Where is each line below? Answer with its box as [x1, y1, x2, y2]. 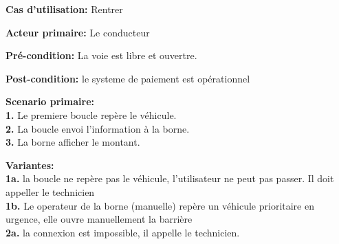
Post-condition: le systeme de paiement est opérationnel [6, 71, 250, 85]
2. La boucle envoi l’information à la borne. [6, 121, 190, 135]
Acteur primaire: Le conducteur [6, 25, 150, 39]
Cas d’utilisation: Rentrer [6, 2, 123, 16]
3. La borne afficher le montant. [6, 135, 140, 149]
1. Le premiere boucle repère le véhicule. [6, 107, 177, 122]
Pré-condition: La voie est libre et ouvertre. [6, 48, 197, 63]
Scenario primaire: [6, 94, 94, 109]
